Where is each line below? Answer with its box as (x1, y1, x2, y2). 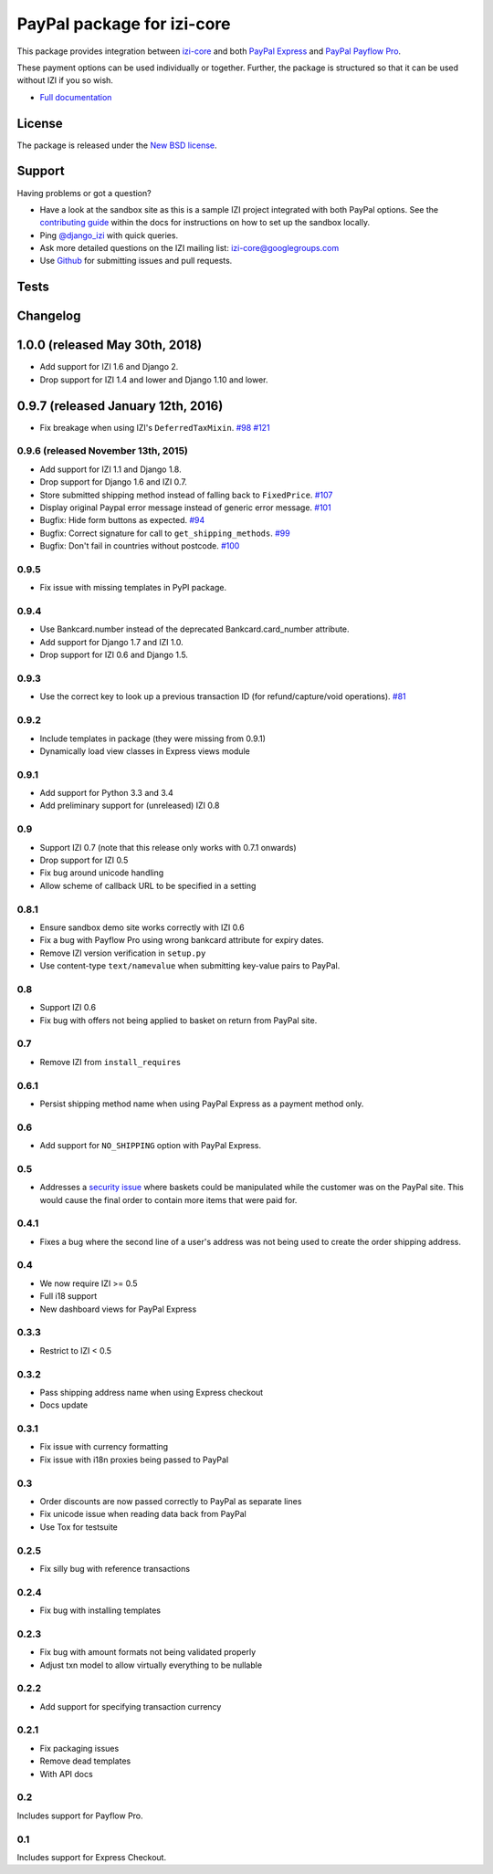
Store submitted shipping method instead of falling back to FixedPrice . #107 (39, 489, 333, 500)
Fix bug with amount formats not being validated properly (39, 1647, 257, 1658)
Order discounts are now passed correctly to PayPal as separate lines (39, 1495, 302, 1506)
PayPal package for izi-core (16, 14, 232, 34)
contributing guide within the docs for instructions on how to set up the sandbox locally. (39, 217, 370, 228)
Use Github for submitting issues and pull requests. (39, 256, 233, 267)
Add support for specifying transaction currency (39, 1701, 222, 1712)
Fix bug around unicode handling (39, 867, 164, 878)
